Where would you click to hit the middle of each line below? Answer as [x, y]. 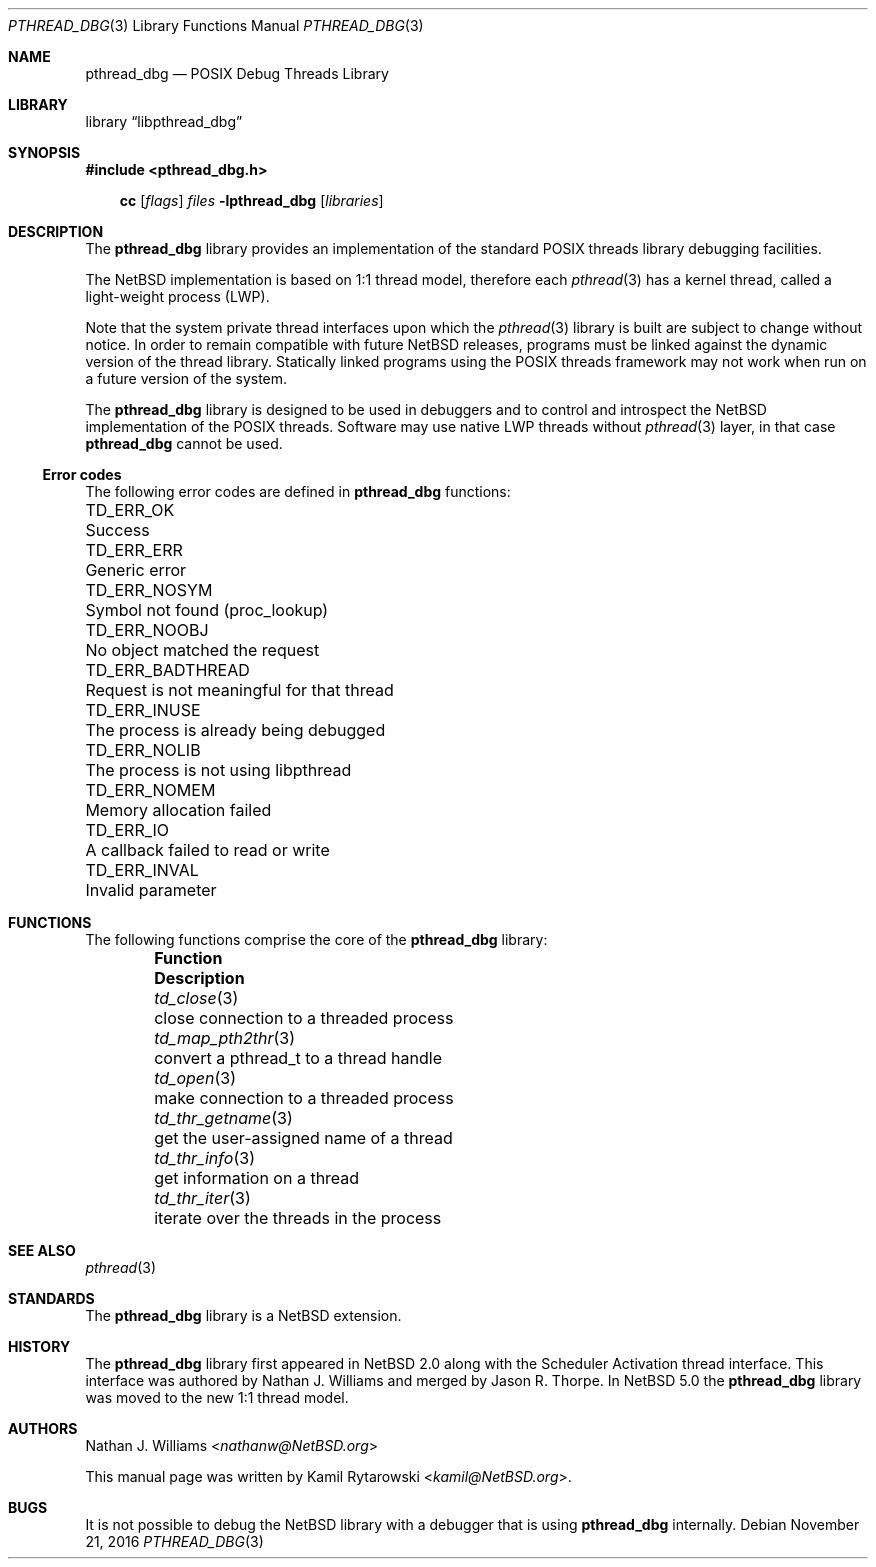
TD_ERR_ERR [134, 550]
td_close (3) [196, 998]
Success [117, 530]
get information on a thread [257, 1178]
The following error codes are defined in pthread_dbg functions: [298, 491]
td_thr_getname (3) [223, 1118]
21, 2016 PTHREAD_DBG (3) [174, 1541]
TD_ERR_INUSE [143, 710]
